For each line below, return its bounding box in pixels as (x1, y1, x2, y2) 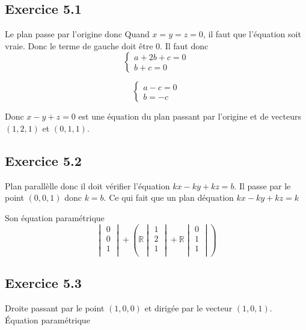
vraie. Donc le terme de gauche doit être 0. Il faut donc (5, 39, 209, 52)
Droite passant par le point (5, 302, 105, 314)
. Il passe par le (234, 179, 291, 192)
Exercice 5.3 (5, 273, 82, 292)
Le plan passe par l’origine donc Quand (5, 28, 150, 40)
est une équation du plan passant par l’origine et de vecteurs (78, 110, 301, 123)
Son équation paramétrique (5, 211, 105, 224)
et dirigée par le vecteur (144, 302, 233, 314)
